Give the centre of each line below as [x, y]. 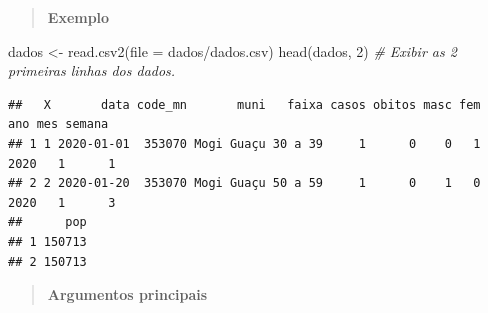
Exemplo [78, 17]
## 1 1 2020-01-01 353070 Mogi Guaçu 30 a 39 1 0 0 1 [244, 143]
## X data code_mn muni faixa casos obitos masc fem [244, 104]
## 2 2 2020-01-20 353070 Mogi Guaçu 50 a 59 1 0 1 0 [244, 183]
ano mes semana [58, 124]
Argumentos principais [127, 294]
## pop [47, 222]
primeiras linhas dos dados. [92, 70]
